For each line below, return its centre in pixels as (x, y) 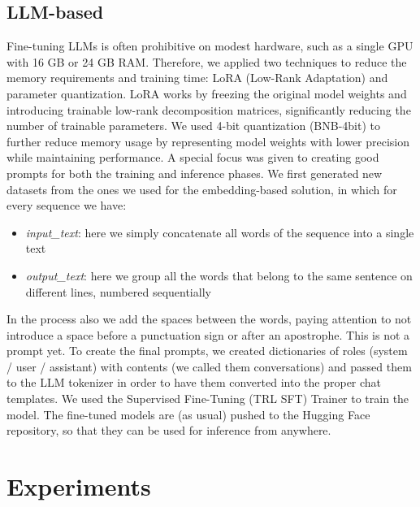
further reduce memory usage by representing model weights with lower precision (208, 141)
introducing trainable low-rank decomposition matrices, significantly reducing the (209, 109)
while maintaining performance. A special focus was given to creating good (193, 157)
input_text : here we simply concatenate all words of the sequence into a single (220, 232)
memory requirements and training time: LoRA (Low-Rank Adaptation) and (197, 78)
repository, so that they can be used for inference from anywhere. (169, 430)
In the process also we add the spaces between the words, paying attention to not (209, 319)
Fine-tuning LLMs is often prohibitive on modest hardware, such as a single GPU (210, 46)
